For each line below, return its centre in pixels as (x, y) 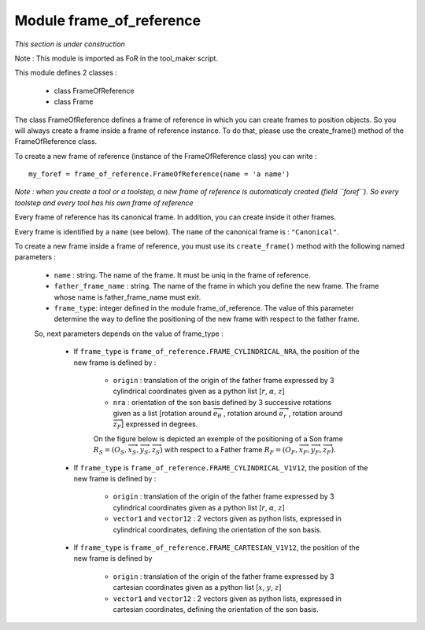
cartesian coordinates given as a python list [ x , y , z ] (198, 588)
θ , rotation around (248, 414)
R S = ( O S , (110, 451)
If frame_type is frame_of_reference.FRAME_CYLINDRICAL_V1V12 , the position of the (221, 467)
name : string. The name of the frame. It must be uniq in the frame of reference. (182, 274)
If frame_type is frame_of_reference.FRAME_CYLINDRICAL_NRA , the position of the (216, 352)
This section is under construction (70, 44)
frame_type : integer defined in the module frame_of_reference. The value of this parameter (204, 308)
